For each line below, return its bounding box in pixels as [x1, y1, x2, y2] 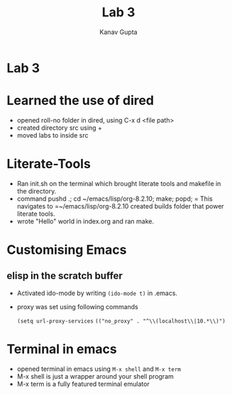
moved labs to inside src [16, 130, 89, 139]
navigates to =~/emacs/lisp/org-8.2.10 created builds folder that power [16, 201, 224, 210]
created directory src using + [16, 123, 102, 132]
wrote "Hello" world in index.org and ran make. [16, 217, 154, 226]
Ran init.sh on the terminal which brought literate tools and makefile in [16, 179, 221, 188]
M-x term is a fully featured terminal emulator [16, 379, 150, 388]
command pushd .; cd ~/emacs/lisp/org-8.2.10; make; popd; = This [16, 194, 214, 203]
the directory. [16, 187, 57, 195]
